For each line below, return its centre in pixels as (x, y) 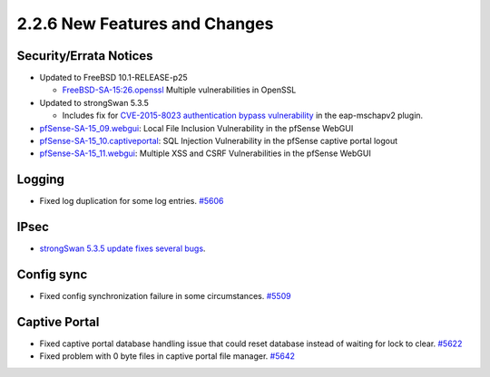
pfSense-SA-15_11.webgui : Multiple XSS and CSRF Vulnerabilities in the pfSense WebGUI (205, 153)
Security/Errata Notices (85, 56)
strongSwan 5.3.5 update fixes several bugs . (122, 248)
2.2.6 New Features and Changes (145, 24)
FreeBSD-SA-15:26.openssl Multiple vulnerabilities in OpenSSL (179, 90)
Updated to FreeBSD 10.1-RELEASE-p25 (113, 78)
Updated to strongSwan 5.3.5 (94, 102)
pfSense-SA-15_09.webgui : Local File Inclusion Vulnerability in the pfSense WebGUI (196, 128)
